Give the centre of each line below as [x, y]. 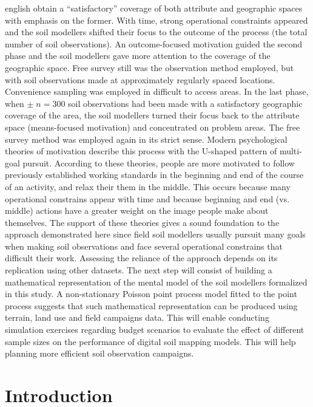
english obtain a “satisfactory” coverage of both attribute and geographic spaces [154, 8]
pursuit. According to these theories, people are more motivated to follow [159, 162]
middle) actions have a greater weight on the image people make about [137, 210]
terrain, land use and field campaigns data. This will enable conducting [137, 317]
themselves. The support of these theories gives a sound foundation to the [142, 222]
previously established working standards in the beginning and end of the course [154, 175]
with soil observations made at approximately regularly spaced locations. [140, 79]
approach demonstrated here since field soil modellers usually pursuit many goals [155, 234]
